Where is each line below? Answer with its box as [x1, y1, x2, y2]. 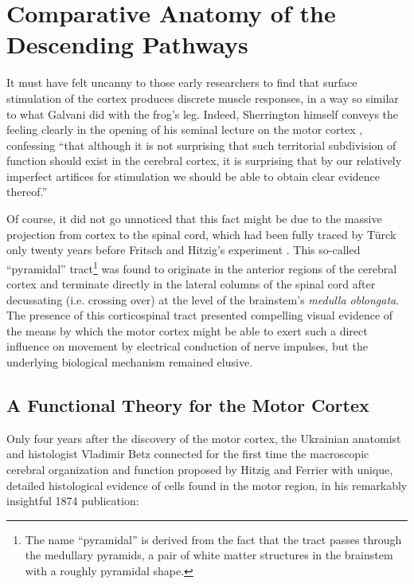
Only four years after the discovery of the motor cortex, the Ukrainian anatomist [6, 429, 401, 446]
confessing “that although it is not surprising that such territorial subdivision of [6, 136, 396, 153]
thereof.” [6, 183, 47, 200]
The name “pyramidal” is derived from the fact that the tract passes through [25, 531, 402, 547]
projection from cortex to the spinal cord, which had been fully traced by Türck [6, 225, 396, 242]
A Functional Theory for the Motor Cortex [6, 393, 369, 417]
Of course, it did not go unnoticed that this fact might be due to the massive [6, 210, 382, 227]
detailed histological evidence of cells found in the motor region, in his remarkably [6, 476, 408, 493]
